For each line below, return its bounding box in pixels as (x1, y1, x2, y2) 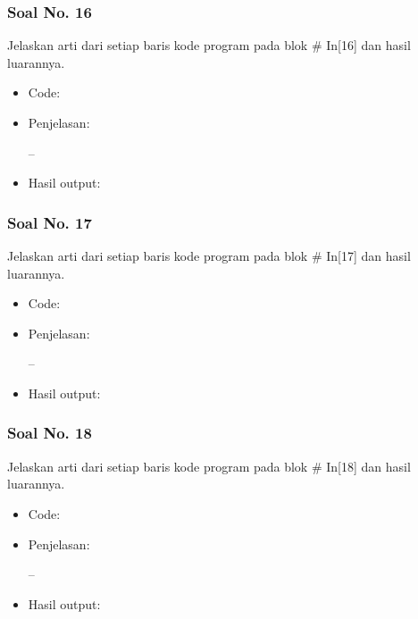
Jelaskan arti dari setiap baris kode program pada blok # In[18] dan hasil (7, 456, 411, 475)
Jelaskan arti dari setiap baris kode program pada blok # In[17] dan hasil (7, 247, 411, 264)
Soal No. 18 (7, 422, 92, 444)
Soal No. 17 (7, 211, 92, 233)
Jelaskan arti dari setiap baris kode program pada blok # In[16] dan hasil (7, 36, 411, 54)
